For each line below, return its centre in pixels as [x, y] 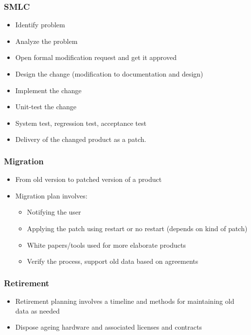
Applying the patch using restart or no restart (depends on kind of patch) [137, 228]
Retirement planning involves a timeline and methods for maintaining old [125, 301]
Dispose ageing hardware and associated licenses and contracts [108, 327]
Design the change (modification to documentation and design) [109, 74]
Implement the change [48, 90]
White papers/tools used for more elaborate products [107, 245]
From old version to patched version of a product [89, 179]
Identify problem [40, 25]
